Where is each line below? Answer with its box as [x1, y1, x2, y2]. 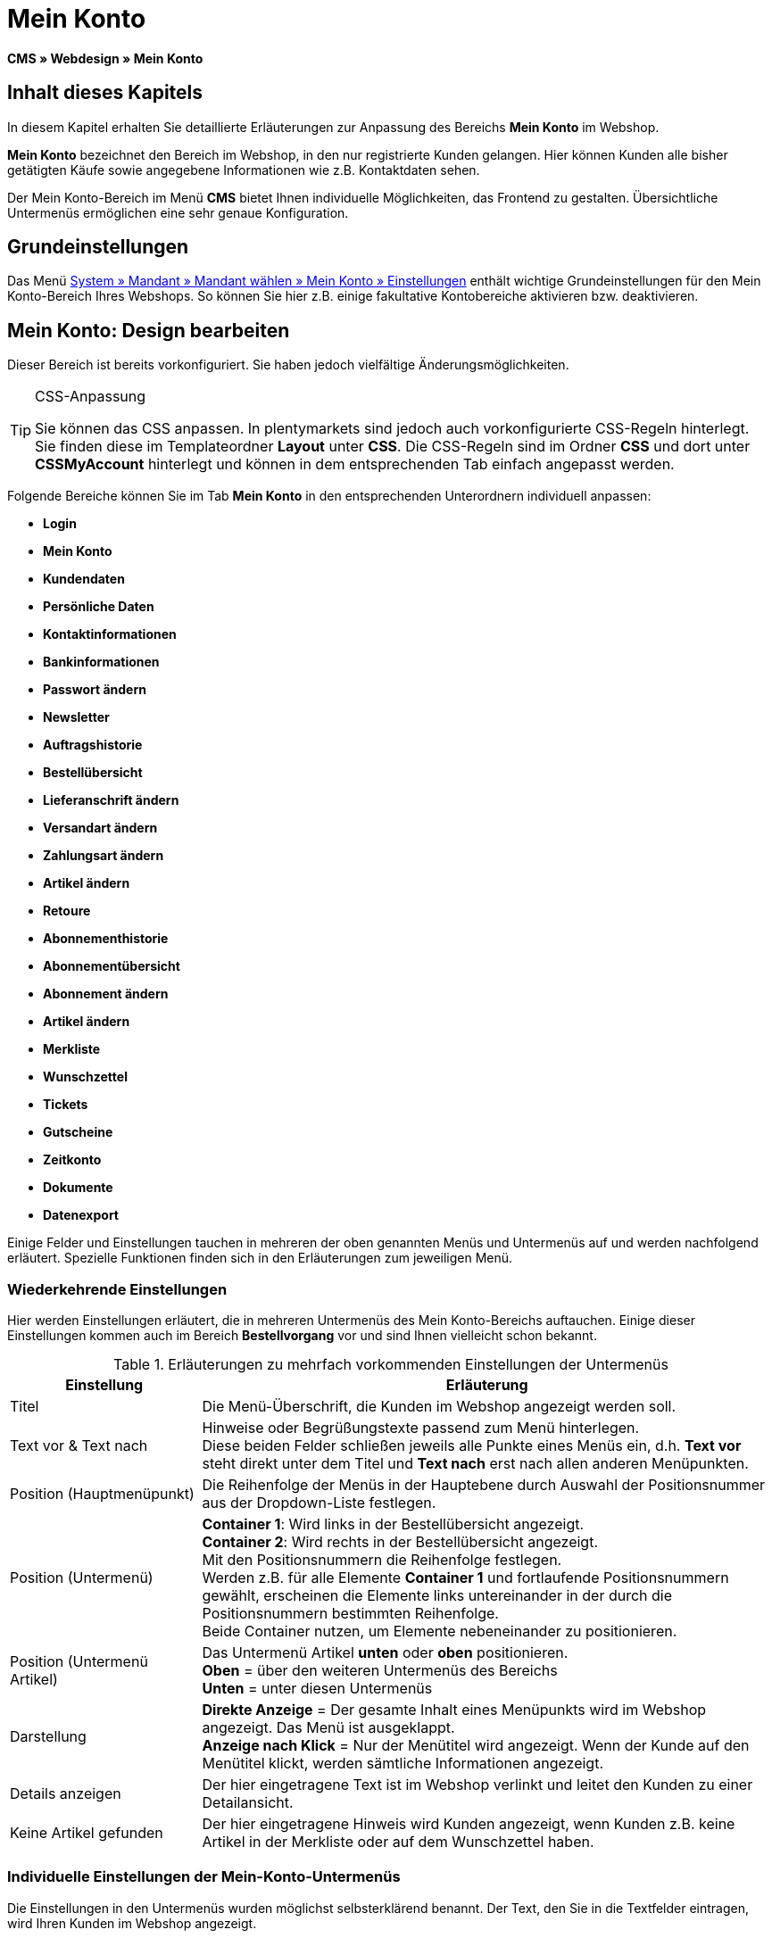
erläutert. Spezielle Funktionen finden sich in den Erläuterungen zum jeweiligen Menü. [7, 1250, 513, 1266]
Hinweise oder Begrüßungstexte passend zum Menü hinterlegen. [202, 1419, 640, 1437]
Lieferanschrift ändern [43, 792, 179, 808]
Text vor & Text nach [10, 1437, 148, 1455]
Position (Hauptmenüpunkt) [10, 1485, 195, 1503]
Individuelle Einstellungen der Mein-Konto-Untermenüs [7, 1868, 401, 1886]
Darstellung [10, 1727, 87, 1746]
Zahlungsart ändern [43, 848, 164, 864]
